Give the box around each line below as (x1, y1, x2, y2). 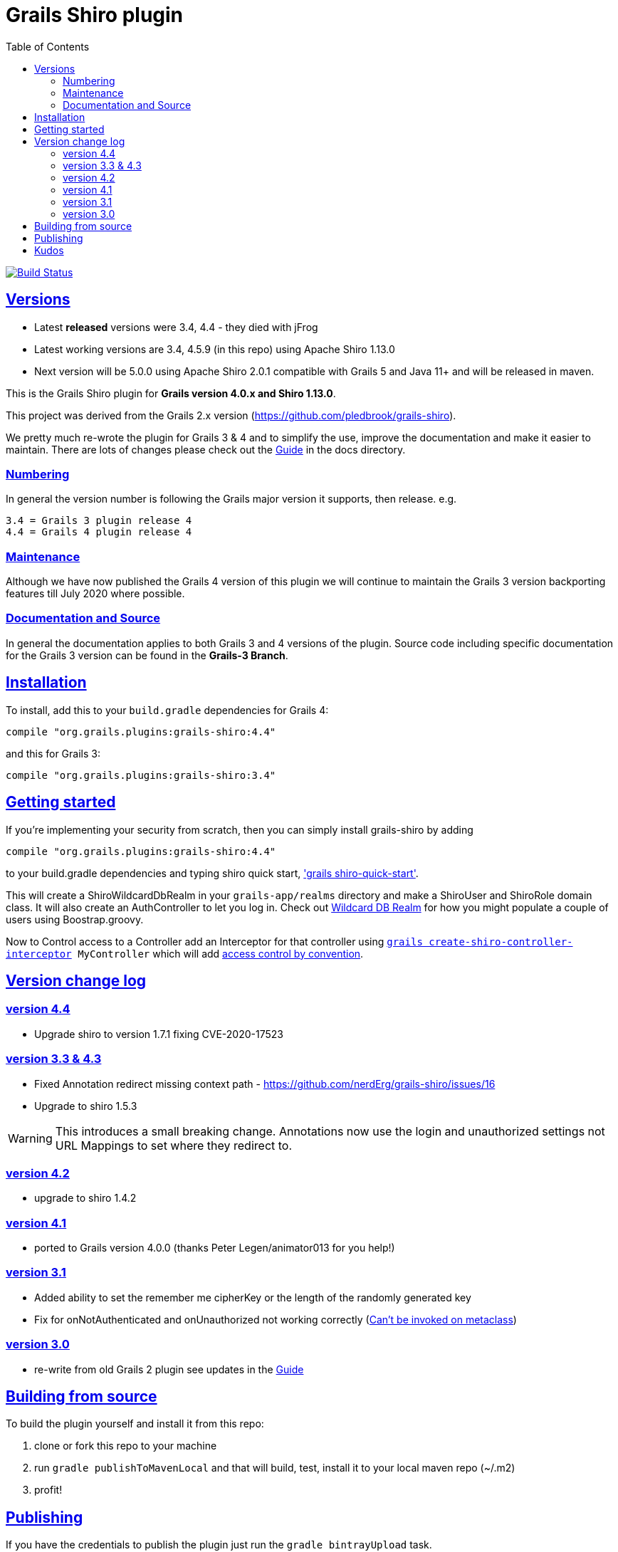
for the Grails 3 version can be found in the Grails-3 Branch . (6, 649, 288, 661)
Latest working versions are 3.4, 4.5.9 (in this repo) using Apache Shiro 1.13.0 (34, 342, 395, 355)
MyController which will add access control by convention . (78, 947, 364, 960)
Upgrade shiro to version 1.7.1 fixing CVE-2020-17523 (34, 1027, 283, 1040)
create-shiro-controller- (429, 935, 573, 948)
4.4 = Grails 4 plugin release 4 (6, 526, 192, 538)
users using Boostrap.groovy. (6, 913, 144, 926)
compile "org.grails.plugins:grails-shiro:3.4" (6, 769, 276, 781)
